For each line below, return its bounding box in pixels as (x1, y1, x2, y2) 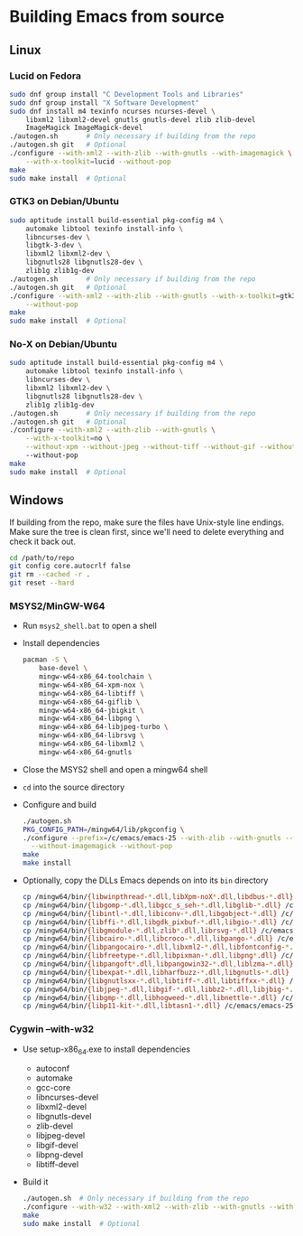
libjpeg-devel (35, 1130, 86, 1141)
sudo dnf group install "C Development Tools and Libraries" (9, 89, 244, 98)
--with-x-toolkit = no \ (25, 434, 111, 444)
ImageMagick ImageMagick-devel (25, 124, 143, 133)
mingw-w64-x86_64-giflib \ (39, 698, 141, 707)
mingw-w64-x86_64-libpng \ (39, 714, 141, 724)
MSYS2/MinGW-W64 (9, 599, 106, 612)
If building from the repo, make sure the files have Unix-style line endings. (9, 517, 284, 528)
